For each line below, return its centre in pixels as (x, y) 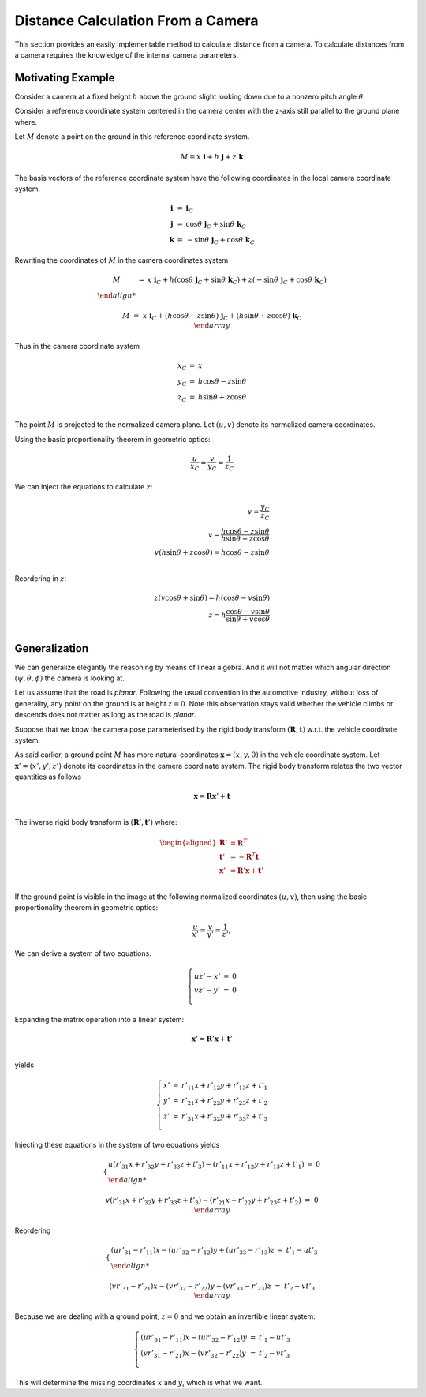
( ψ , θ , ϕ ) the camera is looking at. (70, 678)
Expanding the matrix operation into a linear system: (99, 1020)
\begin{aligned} (188, 843)
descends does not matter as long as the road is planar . (105, 715)
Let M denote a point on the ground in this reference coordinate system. (132, 137)
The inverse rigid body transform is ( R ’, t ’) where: (96, 822)
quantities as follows (48, 777)
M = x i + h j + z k (212, 157)
